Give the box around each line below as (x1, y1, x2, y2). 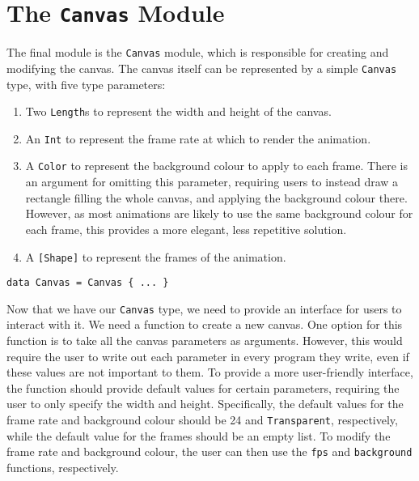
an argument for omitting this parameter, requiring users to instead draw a (25, 173, 399, 190)
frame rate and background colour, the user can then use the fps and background (6, 443, 413, 460)
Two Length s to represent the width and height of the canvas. (25, 103, 332, 120)
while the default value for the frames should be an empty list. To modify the (6, 427, 391, 444)
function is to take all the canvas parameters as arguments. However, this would (6, 332, 403, 349)
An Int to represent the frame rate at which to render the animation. (25, 130, 371, 147)
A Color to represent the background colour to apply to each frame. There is (25, 157, 408, 174)
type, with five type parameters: (6, 75, 166, 92)
